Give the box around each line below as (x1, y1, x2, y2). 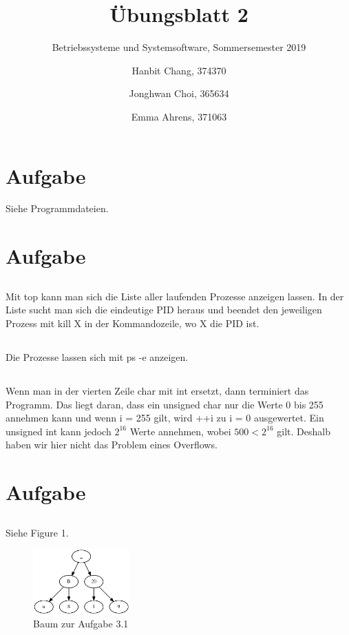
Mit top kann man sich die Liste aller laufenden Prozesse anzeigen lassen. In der (6, 289, 344, 303)
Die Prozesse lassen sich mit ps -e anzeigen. (6, 349, 189, 364)
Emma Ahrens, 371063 (131, 109, 227, 123)
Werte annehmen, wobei (129, 424, 231, 438)
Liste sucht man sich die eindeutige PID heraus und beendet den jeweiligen (6, 302, 322, 317)
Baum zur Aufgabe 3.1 (33, 616, 129, 631)
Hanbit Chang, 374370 (131, 63, 226, 77)
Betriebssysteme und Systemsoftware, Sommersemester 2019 (52, 40, 306, 54)
